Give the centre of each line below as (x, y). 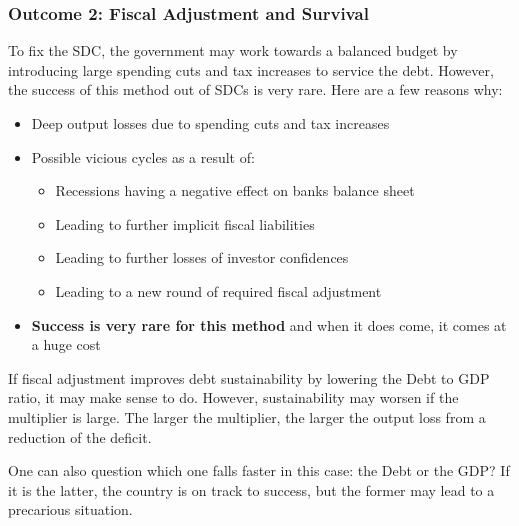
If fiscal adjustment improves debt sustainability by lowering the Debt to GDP (249, 377)
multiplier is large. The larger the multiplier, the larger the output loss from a (247, 416)
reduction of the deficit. (80, 436)
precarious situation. (70, 509)
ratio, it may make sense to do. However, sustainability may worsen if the (233, 397)
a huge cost (66, 344)
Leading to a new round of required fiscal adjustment (218, 290)
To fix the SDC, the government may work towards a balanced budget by (233, 50)
